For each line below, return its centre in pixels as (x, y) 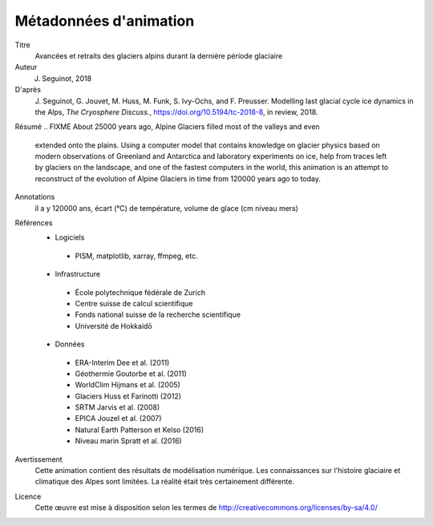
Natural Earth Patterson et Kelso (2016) (140, 430)
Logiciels (70, 237)
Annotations (35, 197)
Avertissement (39, 459)
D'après (28, 90)
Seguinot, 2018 (67, 78)
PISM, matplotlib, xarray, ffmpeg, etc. (136, 256)
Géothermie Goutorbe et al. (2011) (131, 374)
